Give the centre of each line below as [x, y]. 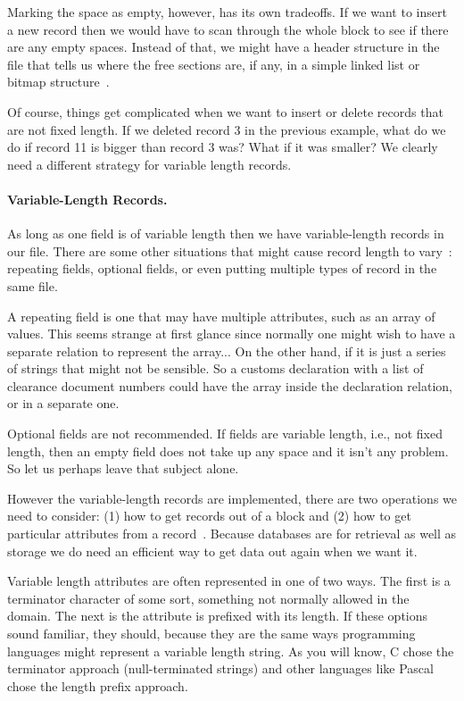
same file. [33, 285]
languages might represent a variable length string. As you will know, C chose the [231, 651]
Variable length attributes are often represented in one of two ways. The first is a [229, 581]
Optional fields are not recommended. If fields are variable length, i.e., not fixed [225, 434]
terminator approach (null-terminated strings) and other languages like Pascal [220, 668]
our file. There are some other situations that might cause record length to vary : [230, 250]
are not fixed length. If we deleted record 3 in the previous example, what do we [227, 129]
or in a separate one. [63, 403]
